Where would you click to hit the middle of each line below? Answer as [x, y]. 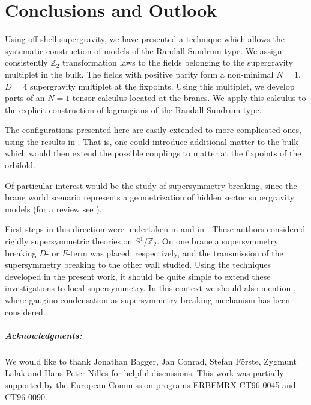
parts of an [25, 98]
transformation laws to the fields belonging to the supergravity [178, 62]
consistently [26, 62]
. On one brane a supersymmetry [218, 241]
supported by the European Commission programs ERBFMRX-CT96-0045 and [150, 384]
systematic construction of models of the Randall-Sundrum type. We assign [143, 50]
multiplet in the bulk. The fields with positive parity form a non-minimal [139, 74]
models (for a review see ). [53, 209]
